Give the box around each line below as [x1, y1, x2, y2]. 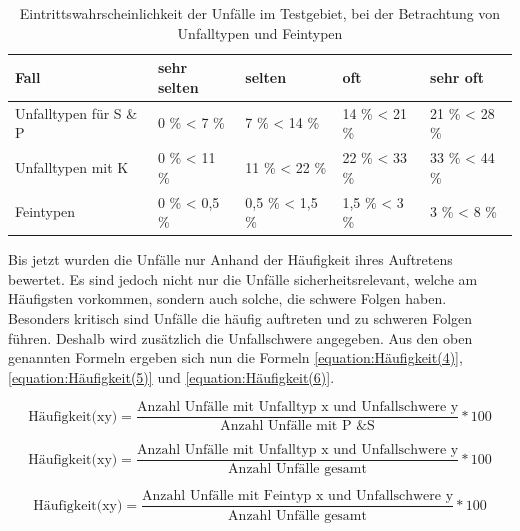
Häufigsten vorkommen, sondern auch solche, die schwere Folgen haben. [8, 288, 447, 309]
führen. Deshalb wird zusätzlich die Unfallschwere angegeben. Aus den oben [8, 327, 473, 348]
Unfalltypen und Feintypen [177, 22, 343, 43]
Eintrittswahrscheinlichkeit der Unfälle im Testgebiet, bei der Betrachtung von [19, 3, 501, 23]
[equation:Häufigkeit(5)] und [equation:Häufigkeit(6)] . [8, 366, 335, 387]
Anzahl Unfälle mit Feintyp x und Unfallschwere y [142, 489, 454, 504]
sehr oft [430, 66, 484, 87]
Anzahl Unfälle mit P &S [220, 419, 375, 434]
